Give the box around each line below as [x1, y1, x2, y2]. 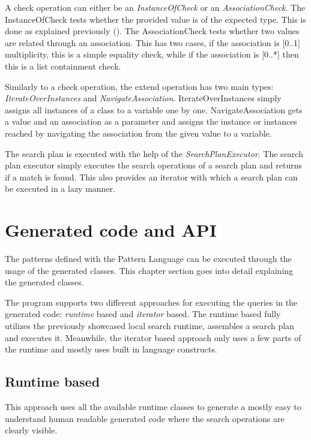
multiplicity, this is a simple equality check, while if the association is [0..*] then [5, 48, 299, 61]
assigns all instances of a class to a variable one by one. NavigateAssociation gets [5, 103, 303, 116]
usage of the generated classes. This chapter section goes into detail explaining [5, 264, 294, 276]
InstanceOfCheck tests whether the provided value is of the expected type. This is [5, 13, 306, 25]
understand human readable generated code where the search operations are [5, 412, 285, 424]
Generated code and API [5, 218, 217, 242]
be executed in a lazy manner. [5, 182, 115, 195]
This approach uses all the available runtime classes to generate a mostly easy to [5, 400, 301, 412]
